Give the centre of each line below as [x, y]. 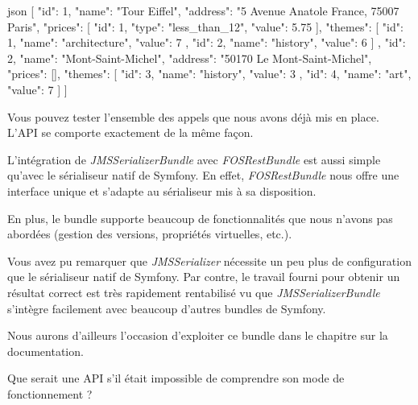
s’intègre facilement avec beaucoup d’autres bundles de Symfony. [167, 308]
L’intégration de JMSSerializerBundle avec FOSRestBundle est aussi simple [194, 159]
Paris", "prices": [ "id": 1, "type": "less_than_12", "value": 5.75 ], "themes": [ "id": [205, 26]
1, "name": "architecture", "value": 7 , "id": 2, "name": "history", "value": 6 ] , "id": [207, 42]
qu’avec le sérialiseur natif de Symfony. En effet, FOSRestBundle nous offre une [203, 175]
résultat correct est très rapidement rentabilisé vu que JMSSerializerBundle [194, 292]
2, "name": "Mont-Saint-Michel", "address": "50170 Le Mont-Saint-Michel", [190, 58]
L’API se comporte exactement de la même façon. [130, 132]
